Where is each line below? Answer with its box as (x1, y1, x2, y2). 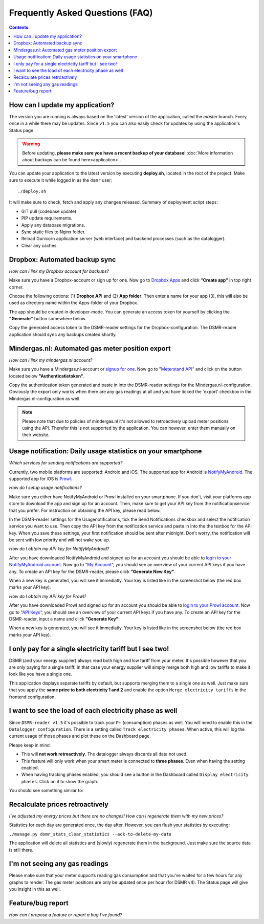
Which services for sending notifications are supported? (9, 460, 123, 466)
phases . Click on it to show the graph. (21, 778, 99, 784)
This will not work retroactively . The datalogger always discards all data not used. (21, 751, 188, 757)
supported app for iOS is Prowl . (9, 476, 72, 482)
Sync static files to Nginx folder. (21, 229, 86, 235)
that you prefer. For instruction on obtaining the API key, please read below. (9, 507, 161, 513)
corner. (9, 284, 24, 290)
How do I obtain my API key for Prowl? (9, 593, 87, 599)
